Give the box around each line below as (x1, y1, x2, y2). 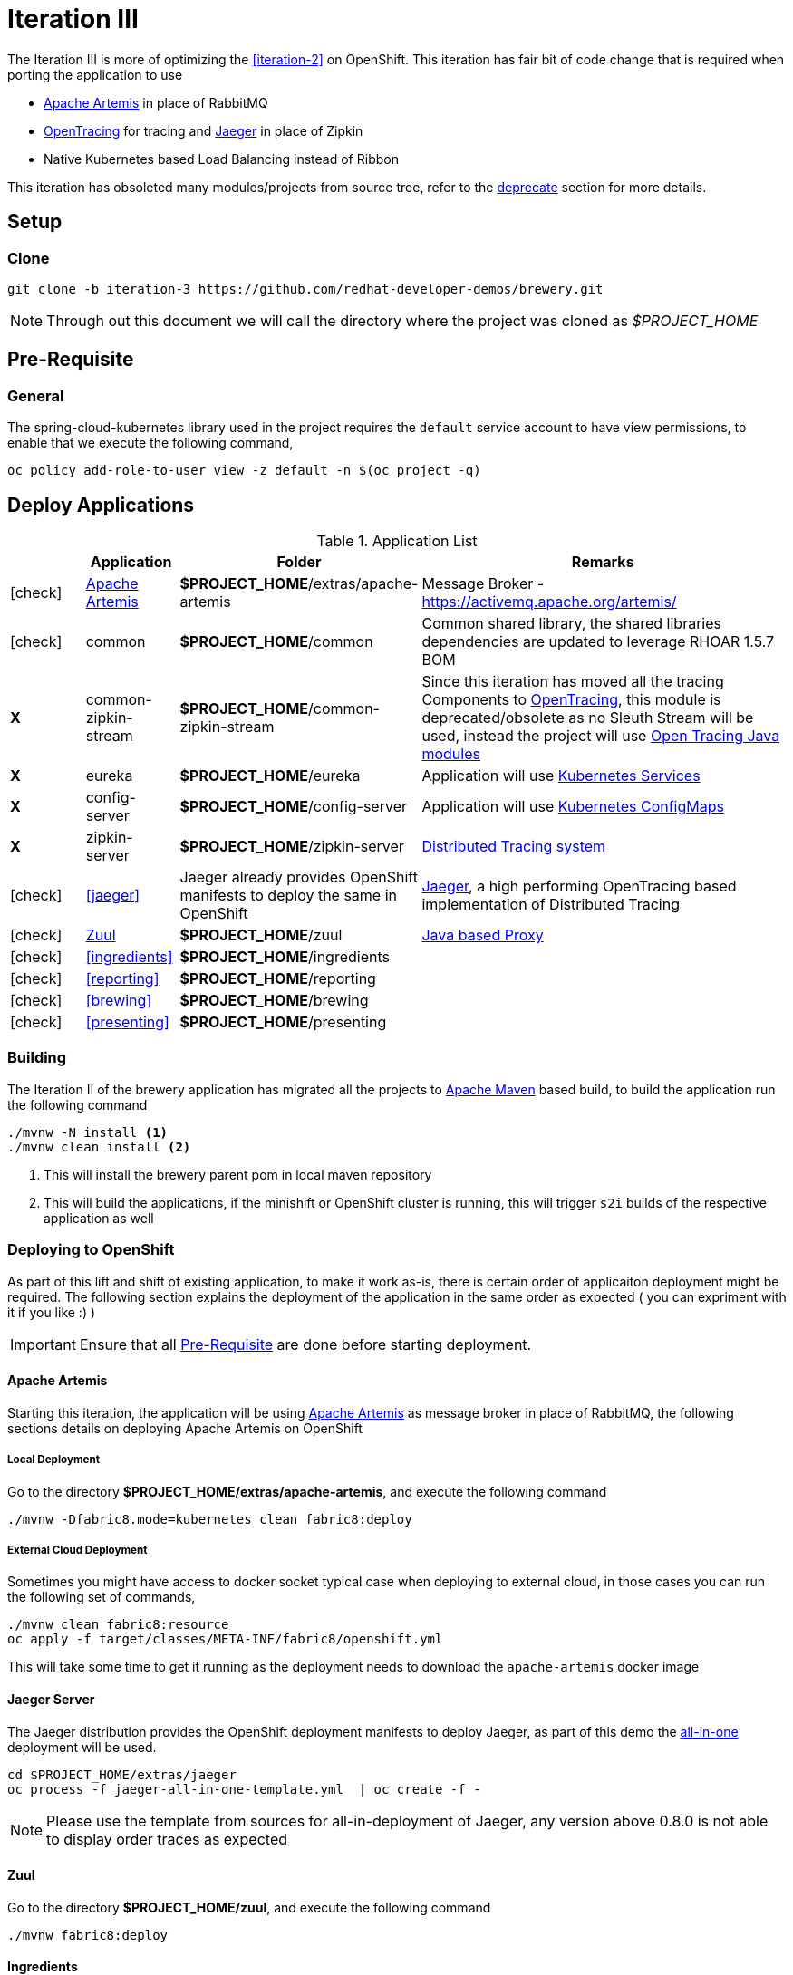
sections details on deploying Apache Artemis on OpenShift (7, 1420, 363, 1436)
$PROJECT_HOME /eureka (179, 766, 361, 785)
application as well (44, 1209, 154, 1226)
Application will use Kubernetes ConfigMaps (421, 797, 724, 816)
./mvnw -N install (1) (7, 1124, 169, 1140)
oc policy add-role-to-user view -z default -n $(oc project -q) (7, 463, 481, 478)
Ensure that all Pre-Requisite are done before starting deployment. (79, 1334, 532, 1354)
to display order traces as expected (46, 1829, 288, 1848)
